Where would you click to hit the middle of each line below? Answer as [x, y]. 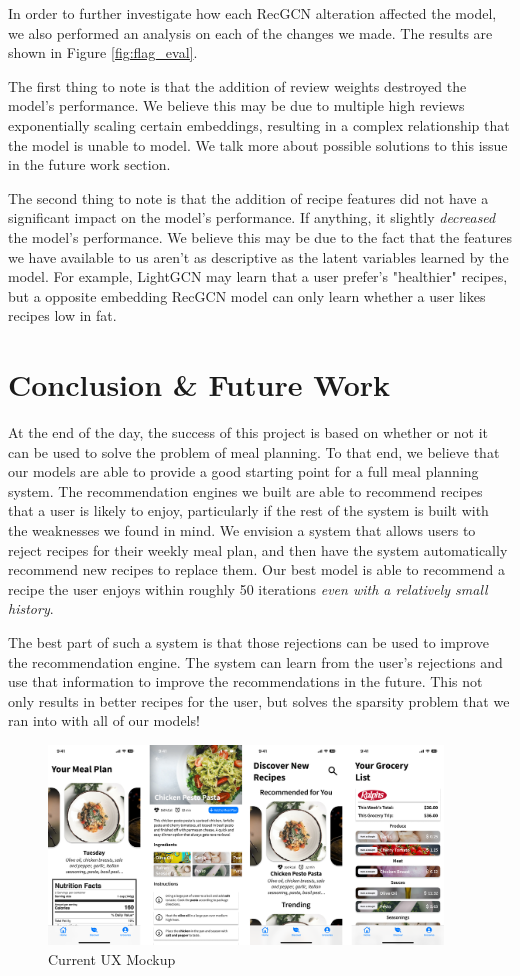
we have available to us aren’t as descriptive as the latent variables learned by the [258, 256]
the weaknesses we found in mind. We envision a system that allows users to [242, 530]
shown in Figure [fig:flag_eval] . [103, 52]
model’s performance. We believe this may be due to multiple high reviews [236, 105]
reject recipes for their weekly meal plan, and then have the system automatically [258, 549]
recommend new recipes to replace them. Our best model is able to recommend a [256, 569]
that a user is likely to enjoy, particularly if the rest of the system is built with [248, 510]
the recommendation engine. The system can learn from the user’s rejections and [255, 661]
